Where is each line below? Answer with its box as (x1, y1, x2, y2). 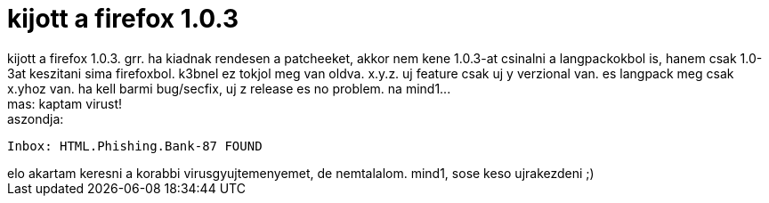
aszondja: (7, 110, 64, 126)
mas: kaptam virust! (7, 95, 123, 111)
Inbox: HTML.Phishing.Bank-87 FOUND (7, 138, 263, 153)
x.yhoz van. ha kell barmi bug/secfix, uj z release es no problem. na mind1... (7, 80, 451, 96)
